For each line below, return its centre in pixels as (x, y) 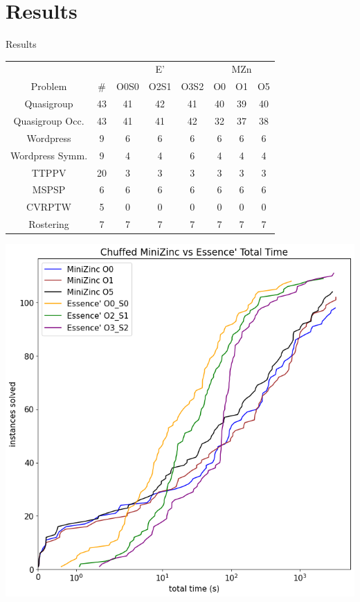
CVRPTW (49, 207)
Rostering (49, 224)
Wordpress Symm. (49, 155)
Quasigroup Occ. (49, 121)
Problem (49, 86)
